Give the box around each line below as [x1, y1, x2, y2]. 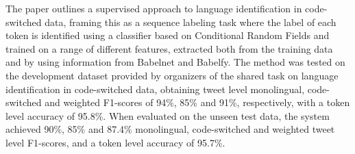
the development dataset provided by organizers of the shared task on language [5, 68, 339, 82]
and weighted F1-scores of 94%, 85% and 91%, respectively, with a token [45, 95, 350, 110]
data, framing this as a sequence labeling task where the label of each [45, 14, 336, 29]
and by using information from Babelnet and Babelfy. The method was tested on [5, 55, 345, 69]
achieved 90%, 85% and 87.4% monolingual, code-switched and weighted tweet [5, 122, 335, 136]
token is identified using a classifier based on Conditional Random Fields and [5, 28, 330, 42]
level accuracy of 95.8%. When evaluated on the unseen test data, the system [5, 108, 330, 123]
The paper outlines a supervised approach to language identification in [5, 1, 302, 15]
